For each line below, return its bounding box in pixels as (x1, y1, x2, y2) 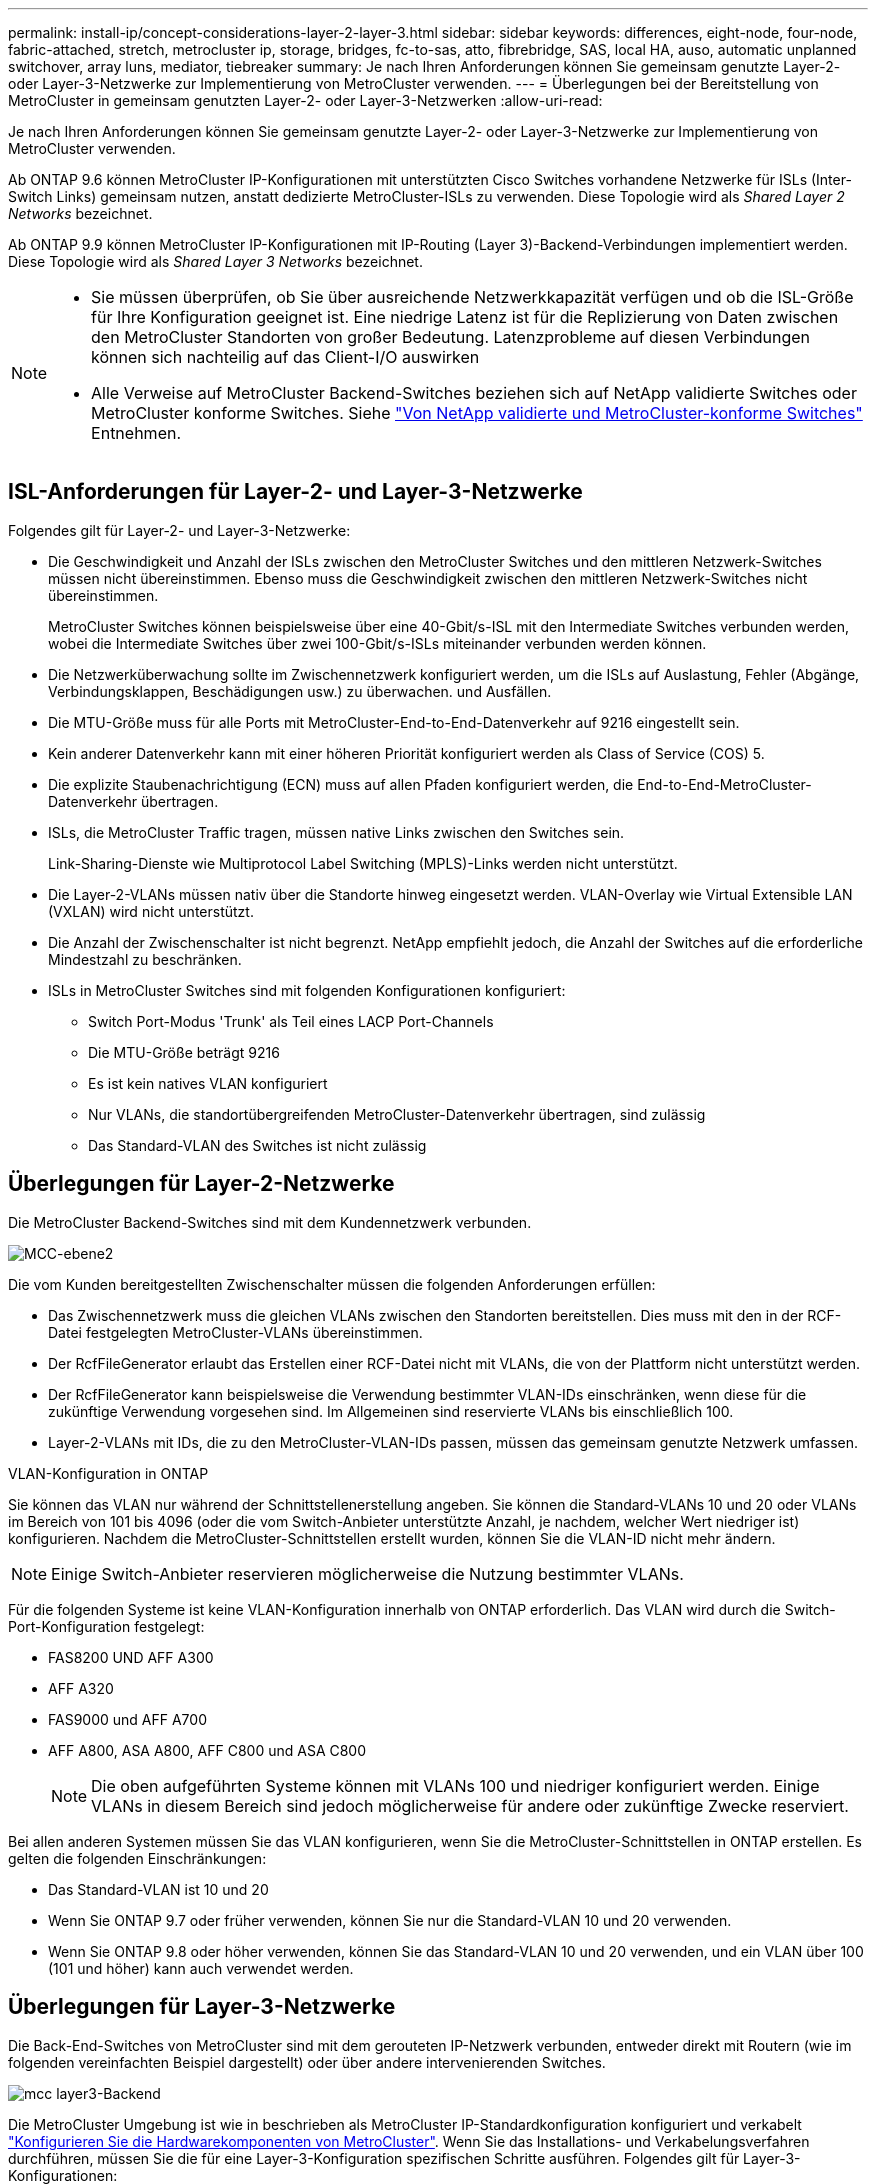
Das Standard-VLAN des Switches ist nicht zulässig (88, 1136, 427, 1154)
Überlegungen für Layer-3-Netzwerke (8, 1994, 396, 2020)
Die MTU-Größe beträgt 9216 (88, 1043, 280, 1061)
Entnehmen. (91, 423, 182, 443)
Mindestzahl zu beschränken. (48, 950, 242, 968)
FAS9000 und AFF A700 (48, 1710, 207, 1728)
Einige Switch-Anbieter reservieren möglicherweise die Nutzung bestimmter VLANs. (51, 1563, 684, 1584)
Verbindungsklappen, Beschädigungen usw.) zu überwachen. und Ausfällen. (48, 682, 552, 700)
